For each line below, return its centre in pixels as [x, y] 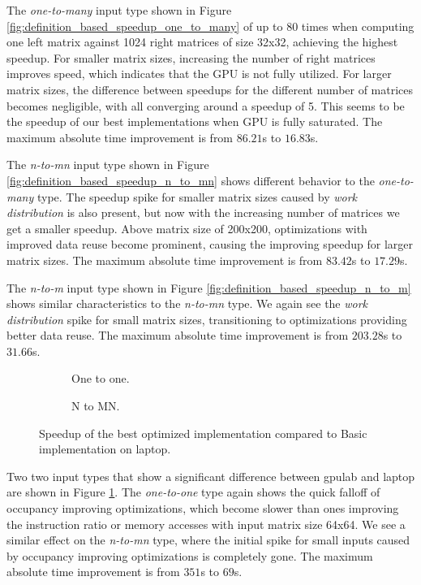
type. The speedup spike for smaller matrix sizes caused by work [197, 196]
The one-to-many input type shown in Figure [119, 10]
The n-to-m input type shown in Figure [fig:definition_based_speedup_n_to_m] [209, 287]
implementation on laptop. [105, 449]
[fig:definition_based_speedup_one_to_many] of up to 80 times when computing [210, 26]
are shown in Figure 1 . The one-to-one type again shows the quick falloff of [193, 492]
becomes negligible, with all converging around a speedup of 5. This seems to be [206, 105]
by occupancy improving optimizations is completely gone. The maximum [190, 555]
